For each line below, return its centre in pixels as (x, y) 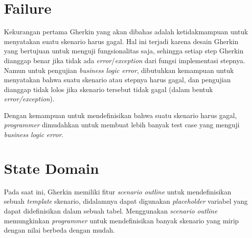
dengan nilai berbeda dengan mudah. (59, 230)
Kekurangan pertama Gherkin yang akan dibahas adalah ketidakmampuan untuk (126, 32)
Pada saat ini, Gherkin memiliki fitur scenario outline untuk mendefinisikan (118, 191)
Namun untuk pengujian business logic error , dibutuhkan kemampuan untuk (119, 70)
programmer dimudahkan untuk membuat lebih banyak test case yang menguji (122, 125)
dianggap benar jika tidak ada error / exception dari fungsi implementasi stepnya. (125, 60)
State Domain (52, 168)
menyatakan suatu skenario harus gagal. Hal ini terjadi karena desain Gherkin (121, 41)
